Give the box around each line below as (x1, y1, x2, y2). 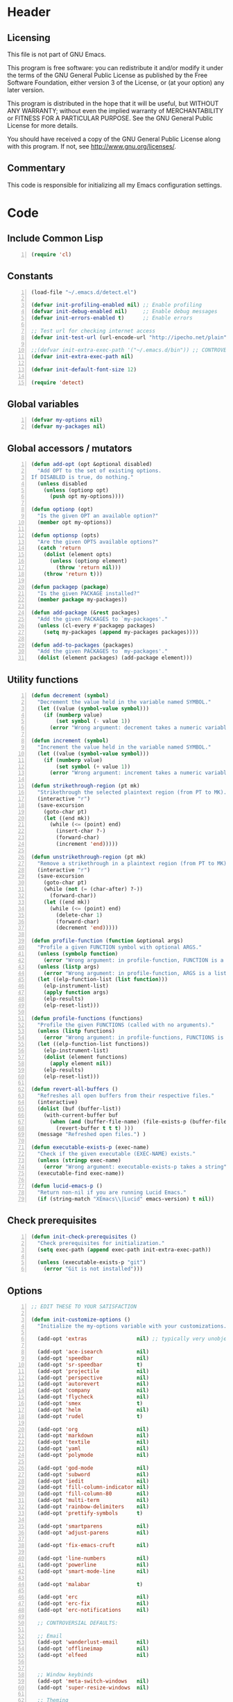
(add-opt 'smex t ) (37, 1400, 144, 1407)
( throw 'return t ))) (43, 570, 103, 577)
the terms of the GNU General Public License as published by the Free (7, 71, 208, 79)
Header (7, 4, 51, 20)
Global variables (7, 399, 79, 410)
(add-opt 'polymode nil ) (37, 1452, 150, 1459)
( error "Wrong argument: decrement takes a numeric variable (49, 724, 230, 731)
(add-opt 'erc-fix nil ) (37, 1600, 150, 1608)
